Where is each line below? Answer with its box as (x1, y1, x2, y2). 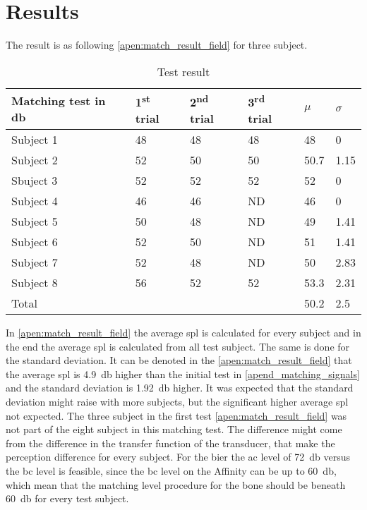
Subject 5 (11, 213, 58, 230)
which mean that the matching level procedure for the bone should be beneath (6, 477, 346, 492)
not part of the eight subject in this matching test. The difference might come (6, 422, 342, 437)
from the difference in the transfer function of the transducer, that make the (6, 435, 335, 450)
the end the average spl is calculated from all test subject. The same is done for (6, 339, 350, 353)
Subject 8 (11, 274, 58, 291)
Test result (157, 63, 210, 80)
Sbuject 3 (11, 172, 58, 189)
